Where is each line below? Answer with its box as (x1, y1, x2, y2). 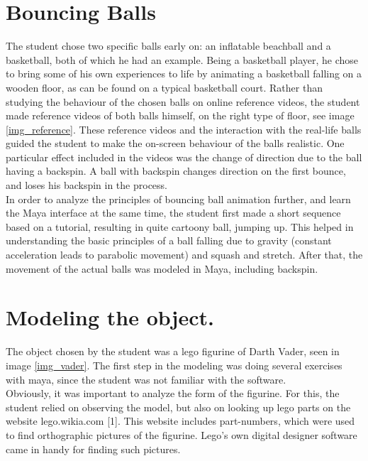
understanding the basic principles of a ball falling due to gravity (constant (6, 233, 332, 248)
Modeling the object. (6, 303, 214, 332)
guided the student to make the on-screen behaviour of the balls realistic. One (6, 136, 345, 151)
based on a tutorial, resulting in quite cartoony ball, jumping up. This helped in (6, 219, 354, 234)
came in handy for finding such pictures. (6, 441, 181, 456)
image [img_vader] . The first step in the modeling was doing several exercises (6, 357, 342, 372)
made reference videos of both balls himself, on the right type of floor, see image (6, 108, 355, 123)
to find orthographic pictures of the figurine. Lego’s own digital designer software (6, 427, 357, 442)
